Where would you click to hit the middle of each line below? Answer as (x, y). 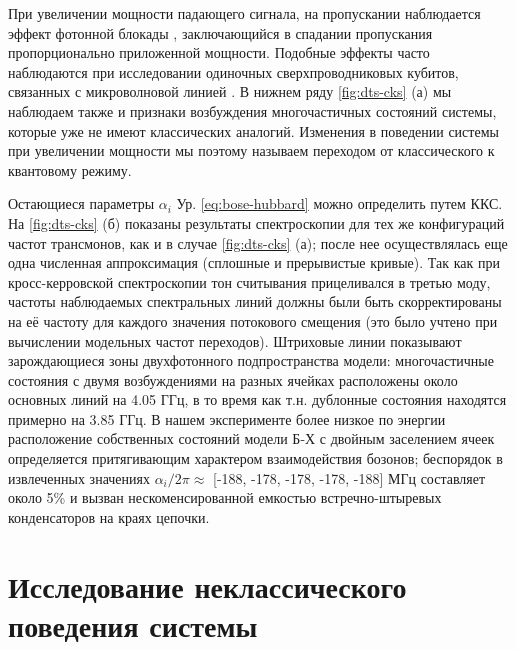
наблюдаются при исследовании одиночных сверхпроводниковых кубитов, (233, 71)
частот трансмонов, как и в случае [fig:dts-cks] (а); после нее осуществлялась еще (258, 242)
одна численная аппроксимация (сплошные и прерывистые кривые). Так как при (254, 262)
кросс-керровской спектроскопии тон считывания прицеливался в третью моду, (249, 281)
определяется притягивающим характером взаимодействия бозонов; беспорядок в (255, 458)
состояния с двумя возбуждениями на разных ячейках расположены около (233, 379)
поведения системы (133, 624)
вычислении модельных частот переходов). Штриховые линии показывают (235, 340)
